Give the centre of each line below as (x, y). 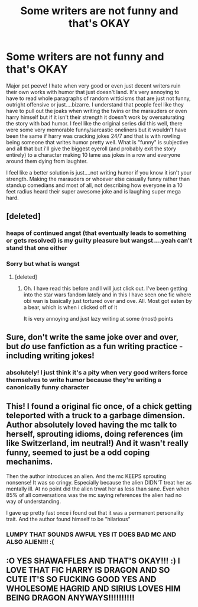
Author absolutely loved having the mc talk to (92, 425)
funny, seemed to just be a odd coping (78, 453)
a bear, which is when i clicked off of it (70, 307)
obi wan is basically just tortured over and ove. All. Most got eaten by (108, 301)
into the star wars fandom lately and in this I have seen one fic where (107, 295)
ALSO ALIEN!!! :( (30, 541)
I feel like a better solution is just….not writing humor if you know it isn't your (99, 172)
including (24, 355)
